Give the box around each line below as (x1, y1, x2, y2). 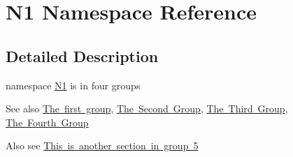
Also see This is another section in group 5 (6, 138, 199, 153)
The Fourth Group (6, 114, 89, 129)
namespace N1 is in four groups (6, 77, 141, 92)
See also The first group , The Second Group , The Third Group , (6, 101, 288, 116)
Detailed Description (6, 45, 159, 66)
